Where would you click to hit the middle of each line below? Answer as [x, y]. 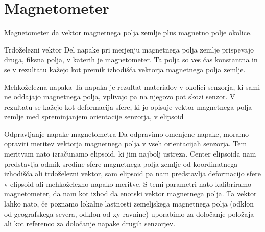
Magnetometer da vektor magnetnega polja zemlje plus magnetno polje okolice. [128, 32]
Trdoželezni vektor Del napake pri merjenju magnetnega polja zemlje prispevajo [129, 49]
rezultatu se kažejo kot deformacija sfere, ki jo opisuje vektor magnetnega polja [128, 106]
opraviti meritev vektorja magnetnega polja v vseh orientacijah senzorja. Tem [126, 144]
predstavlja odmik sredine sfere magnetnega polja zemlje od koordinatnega [121, 163]
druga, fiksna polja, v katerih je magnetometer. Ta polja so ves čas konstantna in [131, 59]
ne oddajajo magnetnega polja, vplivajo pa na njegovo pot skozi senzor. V [120, 97]
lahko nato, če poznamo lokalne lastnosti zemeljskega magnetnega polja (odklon [129, 204]
